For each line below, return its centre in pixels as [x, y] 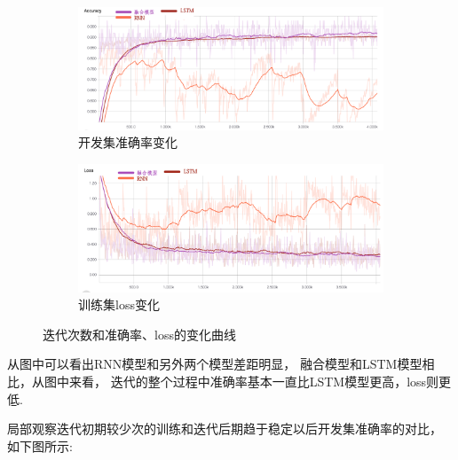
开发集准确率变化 [128, 142]
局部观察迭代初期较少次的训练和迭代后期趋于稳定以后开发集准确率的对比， [225, 429]
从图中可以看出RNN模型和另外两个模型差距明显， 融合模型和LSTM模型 [215, 364]
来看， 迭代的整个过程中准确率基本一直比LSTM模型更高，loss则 [254, 382]
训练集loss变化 [119, 304]
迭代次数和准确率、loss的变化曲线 [139, 334]
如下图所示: [40, 445]
